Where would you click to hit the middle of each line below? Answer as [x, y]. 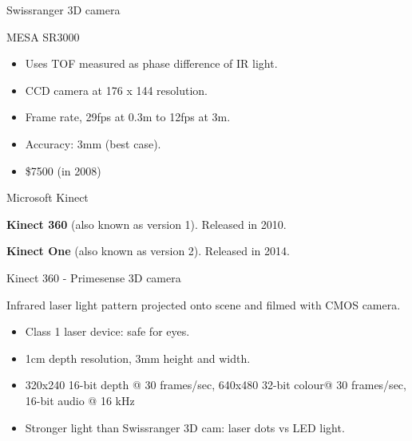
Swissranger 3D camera [63, 10]
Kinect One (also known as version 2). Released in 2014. [148, 251]
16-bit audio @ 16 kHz [80, 400]
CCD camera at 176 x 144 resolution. [117, 90]
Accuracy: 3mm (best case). [93, 143]
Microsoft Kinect [48, 197]
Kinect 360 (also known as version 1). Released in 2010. [147, 224]
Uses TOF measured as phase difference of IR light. [151, 63]
